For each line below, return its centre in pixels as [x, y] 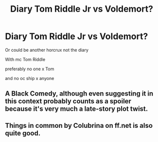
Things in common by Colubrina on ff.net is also [79, 125]
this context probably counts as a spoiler [68, 101]
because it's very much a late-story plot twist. [77, 109]
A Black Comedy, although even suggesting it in [79, 94]
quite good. [23, 133]
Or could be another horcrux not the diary [47, 50]
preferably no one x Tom [30, 69]
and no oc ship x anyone [30, 78]
